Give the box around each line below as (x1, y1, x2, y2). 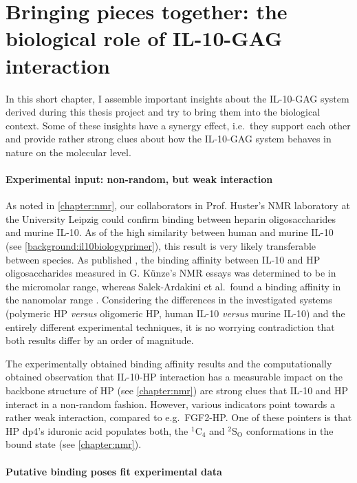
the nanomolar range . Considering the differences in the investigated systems (6, 292, 332, 307)
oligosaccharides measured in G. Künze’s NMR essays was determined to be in (6, 266, 336, 280)
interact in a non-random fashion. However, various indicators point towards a (6, 396, 335, 411)
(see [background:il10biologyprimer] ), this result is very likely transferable (6, 239, 316, 253)
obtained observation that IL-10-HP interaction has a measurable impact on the (6, 369, 343, 384)
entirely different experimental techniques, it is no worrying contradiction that (6, 319, 335, 334)
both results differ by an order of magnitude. (6, 333, 194, 347)
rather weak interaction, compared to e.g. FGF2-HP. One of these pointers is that (6, 410, 352, 425)
